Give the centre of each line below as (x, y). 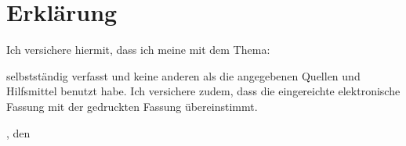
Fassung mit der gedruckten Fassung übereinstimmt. (132, 106)
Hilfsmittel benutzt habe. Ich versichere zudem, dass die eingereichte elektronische (203, 91)
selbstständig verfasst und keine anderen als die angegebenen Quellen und (183, 75)
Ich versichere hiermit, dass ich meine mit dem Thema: (138, 50)
